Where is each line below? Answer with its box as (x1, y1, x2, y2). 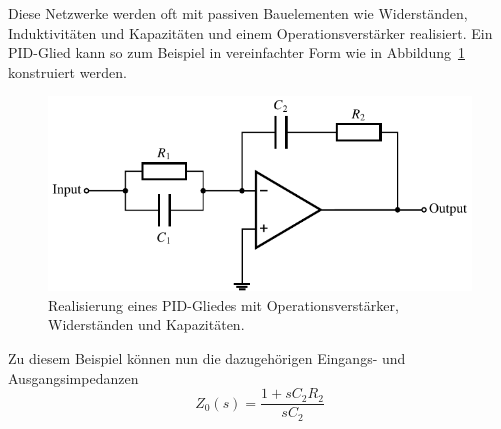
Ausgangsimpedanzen (8, 367, 139, 388)
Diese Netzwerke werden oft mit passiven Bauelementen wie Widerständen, (8, 3, 468, 23)
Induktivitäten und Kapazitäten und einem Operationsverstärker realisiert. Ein (8, 22, 493, 43)
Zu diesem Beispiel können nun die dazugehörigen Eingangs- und (8, 348, 406, 369)
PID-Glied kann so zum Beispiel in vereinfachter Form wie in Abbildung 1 (8, 42, 465, 63)
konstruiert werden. (8, 61, 127, 82)
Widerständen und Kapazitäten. (48, 314, 245, 335)
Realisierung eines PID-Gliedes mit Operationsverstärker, (48, 294, 399, 315)
